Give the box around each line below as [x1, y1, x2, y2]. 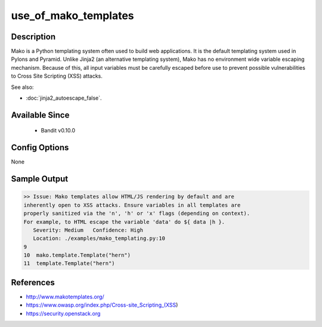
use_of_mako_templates [11, 9, 134, 22]
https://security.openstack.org [26, 310, 101, 317]
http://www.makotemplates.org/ [26, 293, 104, 300]
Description [11, 32, 56, 42]
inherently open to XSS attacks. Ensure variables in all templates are [23, 202, 241, 208]
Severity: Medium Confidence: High [33, 227, 143, 233]
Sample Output [11, 174, 69, 184]
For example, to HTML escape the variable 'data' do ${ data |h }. [23, 218, 225, 225]
